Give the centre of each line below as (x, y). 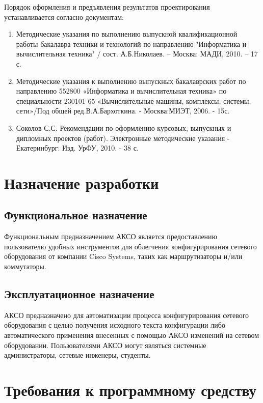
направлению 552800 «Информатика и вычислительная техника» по (121, 91)
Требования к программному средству (130, 390)
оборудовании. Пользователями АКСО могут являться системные (105, 345)
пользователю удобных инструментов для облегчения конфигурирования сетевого (130, 246)
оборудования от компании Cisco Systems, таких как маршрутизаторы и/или (123, 256)
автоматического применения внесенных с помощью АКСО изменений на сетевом (132, 335)
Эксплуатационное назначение (79, 294)
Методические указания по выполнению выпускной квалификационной (127, 34)
